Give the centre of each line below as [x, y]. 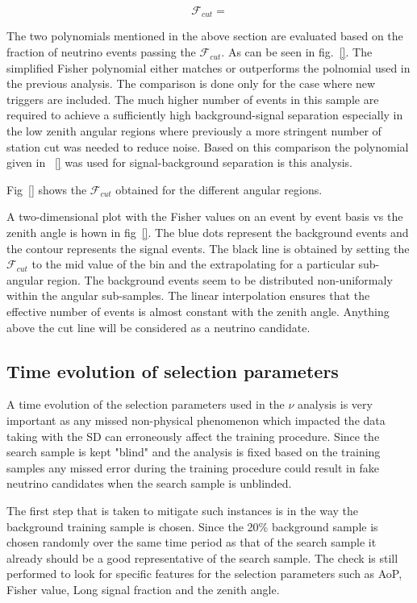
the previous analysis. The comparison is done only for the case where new [191, 83]
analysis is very [335, 404]
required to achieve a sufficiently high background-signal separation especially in [205, 115]
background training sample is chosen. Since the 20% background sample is [192, 526]
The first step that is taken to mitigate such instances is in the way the [183, 510]
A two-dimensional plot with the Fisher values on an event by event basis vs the [205, 216]
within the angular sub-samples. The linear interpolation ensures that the [188, 295]
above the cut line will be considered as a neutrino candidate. [158, 327]
